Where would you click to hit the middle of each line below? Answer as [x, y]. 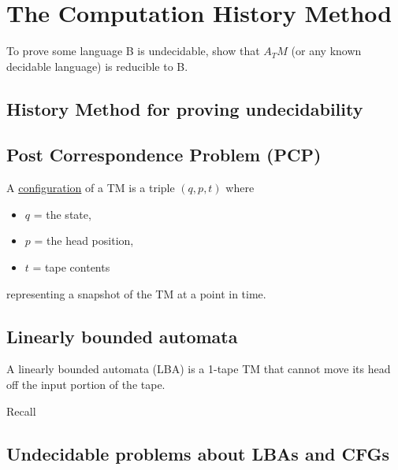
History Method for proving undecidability [185, 108]
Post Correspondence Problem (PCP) [164, 155]
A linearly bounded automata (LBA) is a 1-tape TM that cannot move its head [199, 369]
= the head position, [84, 241]
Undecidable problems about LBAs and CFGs [198, 453]
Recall [21, 411]
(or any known [326, 51]
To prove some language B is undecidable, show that [133, 51]
